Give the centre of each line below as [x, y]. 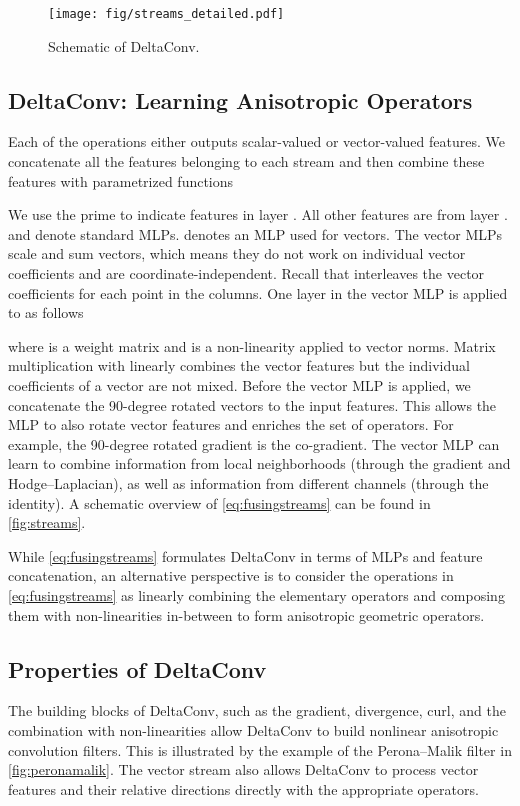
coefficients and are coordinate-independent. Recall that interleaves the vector [246, 273]
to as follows [46, 312]
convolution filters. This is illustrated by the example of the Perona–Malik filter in [260, 749]
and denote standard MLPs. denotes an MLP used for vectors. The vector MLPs [255, 233]
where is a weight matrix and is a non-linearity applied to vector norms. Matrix [252, 345]
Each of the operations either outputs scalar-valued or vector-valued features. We [256, 141]
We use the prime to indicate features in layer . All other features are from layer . [258, 214]
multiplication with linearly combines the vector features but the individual [239, 365]
